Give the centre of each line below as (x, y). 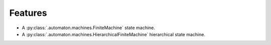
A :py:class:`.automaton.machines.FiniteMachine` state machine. (89, 28)
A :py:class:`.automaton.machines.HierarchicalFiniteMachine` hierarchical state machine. (114, 34)
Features (28, 13)
